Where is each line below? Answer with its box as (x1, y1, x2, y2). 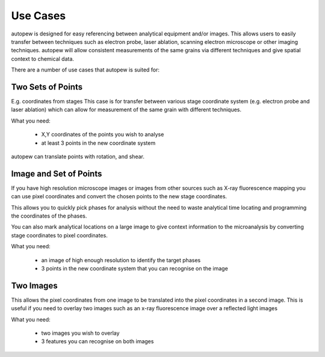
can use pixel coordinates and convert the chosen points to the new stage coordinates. (11, 193, 227, 200)
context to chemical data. (11, 55, 75, 63)
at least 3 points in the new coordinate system (41, 139, 156, 147)
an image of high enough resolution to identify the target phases (41, 256, 201, 264)
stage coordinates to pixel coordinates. (11, 231, 108, 239)
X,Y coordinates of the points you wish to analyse (41, 131, 164, 138)
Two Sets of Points (11, 82, 83, 92)
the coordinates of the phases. (11, 212, 87, 219)
